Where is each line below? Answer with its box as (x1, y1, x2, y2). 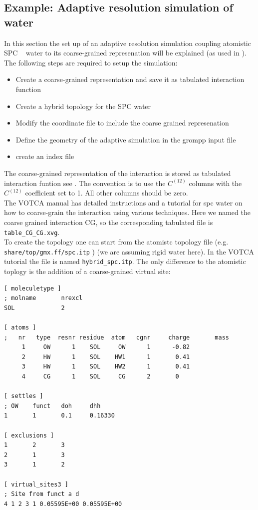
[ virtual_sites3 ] (4, 480, 68, 488)
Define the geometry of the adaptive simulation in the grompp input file (15, 134, 236, 144)
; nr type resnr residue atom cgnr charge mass (4, 333, 230, 341)
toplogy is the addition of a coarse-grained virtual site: (4, 266, 171, 276)
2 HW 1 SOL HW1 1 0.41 (21, 353, 190, 360)
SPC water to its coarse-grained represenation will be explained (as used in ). (4, 47, 247, 58)
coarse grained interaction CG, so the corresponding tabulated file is (4, 216, 213, 227)
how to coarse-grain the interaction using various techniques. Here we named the (4, 207, 251, 217)
